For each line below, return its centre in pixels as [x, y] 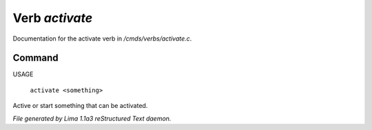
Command [35, 58]
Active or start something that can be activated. [80, 106]
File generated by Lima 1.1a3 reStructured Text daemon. [92, 118]
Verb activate [53, 18]
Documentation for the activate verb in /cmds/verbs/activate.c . [102, 39]
